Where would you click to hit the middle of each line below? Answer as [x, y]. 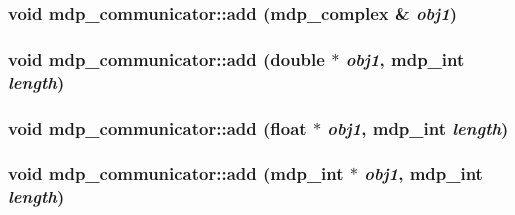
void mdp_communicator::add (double [166, 58]
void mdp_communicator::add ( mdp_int [176, 173]
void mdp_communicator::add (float [157, 127]
